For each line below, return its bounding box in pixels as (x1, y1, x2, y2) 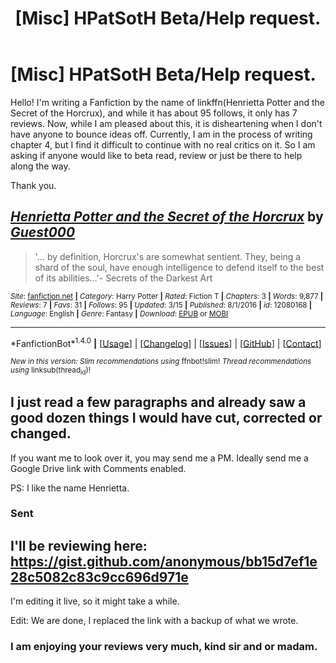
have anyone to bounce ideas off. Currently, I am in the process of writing (10, 128, 313, 140)
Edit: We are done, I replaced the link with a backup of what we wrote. (10, 615, 299, 627)
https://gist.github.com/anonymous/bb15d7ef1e (10, 553, 318, 570)
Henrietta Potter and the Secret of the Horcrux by (10, 208, 324, 226)
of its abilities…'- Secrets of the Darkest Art (34, 272, 213, 284)
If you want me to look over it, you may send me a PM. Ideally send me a (10, 452, 309, 464)
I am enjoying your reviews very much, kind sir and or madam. (10, 640, 318, 654)
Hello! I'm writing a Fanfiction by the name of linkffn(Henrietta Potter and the (10, 96, 326, 108)
